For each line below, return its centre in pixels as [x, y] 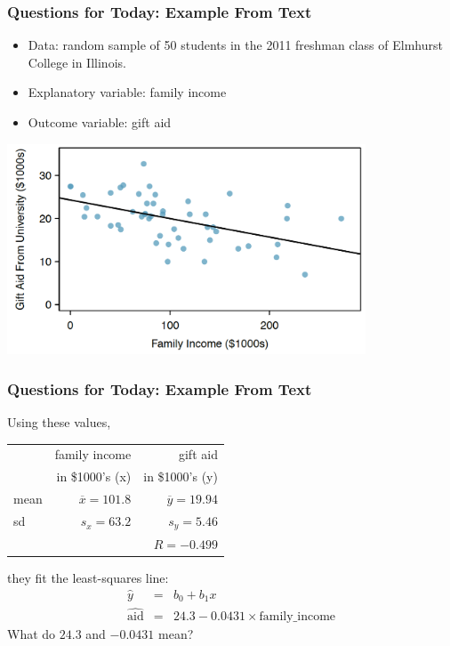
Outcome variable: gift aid [100, 122]
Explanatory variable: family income [127, 92]
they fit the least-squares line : [88, 577]
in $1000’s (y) [181, 476]
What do [32, 634]
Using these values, [59, 422]
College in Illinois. [77, 62]
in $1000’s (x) [94, 476]
